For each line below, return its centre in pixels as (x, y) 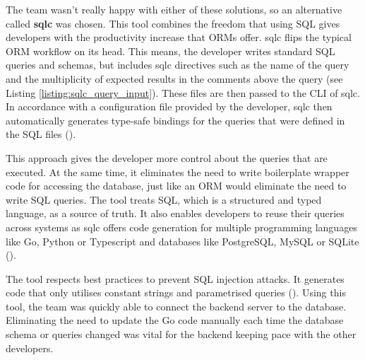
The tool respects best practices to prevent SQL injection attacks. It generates (175, 278)
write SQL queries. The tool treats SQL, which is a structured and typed (164, 199)
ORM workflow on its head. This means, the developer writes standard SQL (170, 51)
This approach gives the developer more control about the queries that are (167, 157)
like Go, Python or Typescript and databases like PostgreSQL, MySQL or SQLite (182, 241)
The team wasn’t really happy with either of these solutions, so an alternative (174, 9)
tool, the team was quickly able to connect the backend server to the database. (176, 306)
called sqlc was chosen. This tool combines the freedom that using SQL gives (173, 23)
